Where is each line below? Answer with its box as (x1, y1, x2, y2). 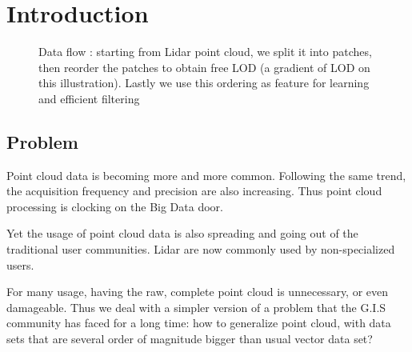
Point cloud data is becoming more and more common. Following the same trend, (6, 166, 406, 183)
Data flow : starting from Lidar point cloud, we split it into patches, (38, 43, 372, 60)
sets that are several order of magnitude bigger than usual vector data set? (6, 330, 373, 347)
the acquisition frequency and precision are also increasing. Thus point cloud (6, 182, 382, 199)
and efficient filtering (38, 90, 140, 106)
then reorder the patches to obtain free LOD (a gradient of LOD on (38, 58, 370, 75)
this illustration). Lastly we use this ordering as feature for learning (38, 74, 370, 91)
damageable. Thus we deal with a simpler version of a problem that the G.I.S (6, 298, 386, 315)
